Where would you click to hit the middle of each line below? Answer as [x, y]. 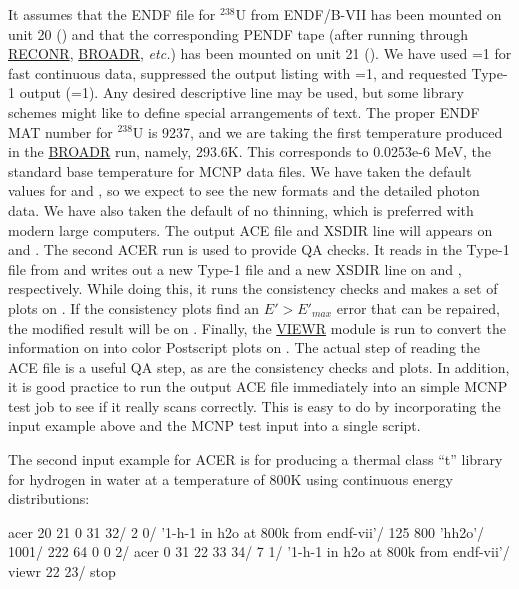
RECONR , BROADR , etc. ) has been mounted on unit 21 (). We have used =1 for [260, 53]
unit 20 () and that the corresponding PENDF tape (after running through [238, 33]
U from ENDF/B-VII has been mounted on [368, 14]
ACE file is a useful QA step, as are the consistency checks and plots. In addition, [259, 366]
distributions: [49, 498]
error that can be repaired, [418, 307]
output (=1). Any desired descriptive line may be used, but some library [241, 92]
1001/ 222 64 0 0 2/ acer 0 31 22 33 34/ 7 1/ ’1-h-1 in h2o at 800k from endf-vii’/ [259, 551]
